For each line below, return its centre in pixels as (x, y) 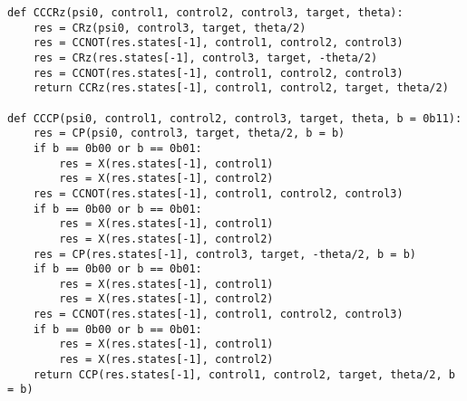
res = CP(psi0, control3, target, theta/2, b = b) (189, 134)
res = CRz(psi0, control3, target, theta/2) (170, 28)
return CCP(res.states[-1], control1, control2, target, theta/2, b (244, 374)
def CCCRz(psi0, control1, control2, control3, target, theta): (205, 13)
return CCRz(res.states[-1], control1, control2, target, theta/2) (241, 88)
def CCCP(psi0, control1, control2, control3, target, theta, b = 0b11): (235, 118)
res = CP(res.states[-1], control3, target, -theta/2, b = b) (225, 254)
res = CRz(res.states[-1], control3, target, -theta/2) (205, 57)
